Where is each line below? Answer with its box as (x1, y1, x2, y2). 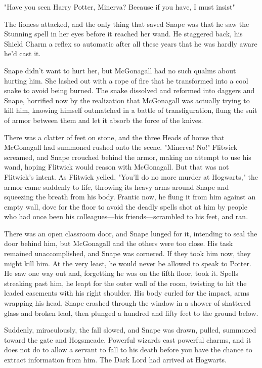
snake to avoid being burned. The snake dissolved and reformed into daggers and (4, 85, 255, 96)
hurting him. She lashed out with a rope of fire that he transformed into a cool (4, 75, 248, 86)
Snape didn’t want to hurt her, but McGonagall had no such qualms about (4, 65, 236, 75)
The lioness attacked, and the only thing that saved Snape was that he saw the (4, 18, 249, 29)
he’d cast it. (4, 48, 41, 59)
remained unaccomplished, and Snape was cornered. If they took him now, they (4, 248, 251, 259)
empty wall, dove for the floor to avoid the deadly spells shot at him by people (4, 201, 247, 212)
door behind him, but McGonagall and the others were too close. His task (4, 238, 233, 249)
